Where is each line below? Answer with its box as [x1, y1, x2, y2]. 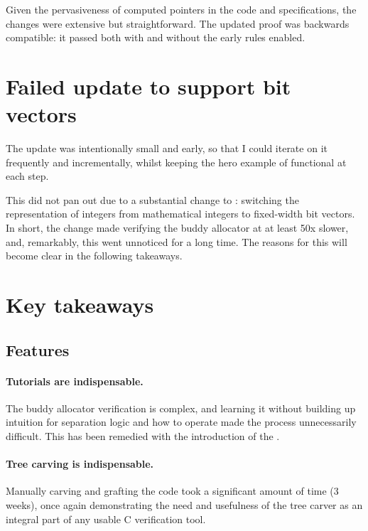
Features [6, 338, 70, 360]
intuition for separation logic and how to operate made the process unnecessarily [6, 414, 357, 429]
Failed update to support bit [6, 71, 291, 100]
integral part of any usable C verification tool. [6, 511, 206, 526]
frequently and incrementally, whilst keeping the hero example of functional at [6, 154, 347, 169]
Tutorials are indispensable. [6, 373, 144, 388]
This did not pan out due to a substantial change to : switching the [6, 192, 299, 207]
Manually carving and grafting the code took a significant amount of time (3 [6, 483, 339, 498]
